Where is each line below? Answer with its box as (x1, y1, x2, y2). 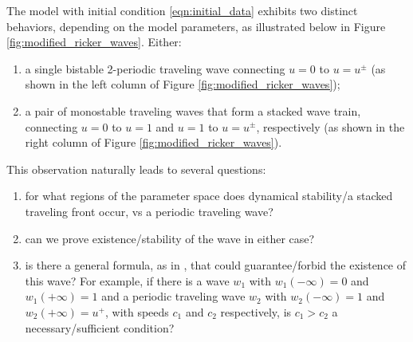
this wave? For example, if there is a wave (25, 272, 230, 289)
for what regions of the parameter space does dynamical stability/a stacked (25, 187, 393, 204)
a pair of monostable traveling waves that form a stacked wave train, (25, 102, 361, 119)
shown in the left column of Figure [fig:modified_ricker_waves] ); (25, 76, 340, 92)
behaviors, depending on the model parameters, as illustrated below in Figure (6, 18, 386, 34)
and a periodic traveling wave (101, 288, 246, 305)
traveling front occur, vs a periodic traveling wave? (25, 202, 273, 219)
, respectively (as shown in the (256, 118, 405, 135)
